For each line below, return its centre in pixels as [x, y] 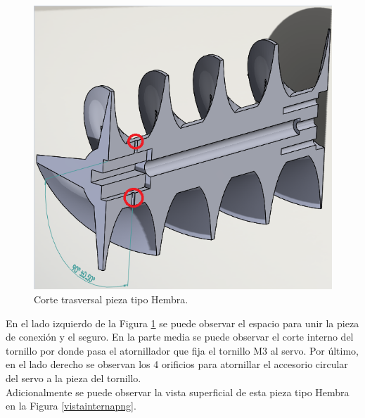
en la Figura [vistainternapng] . [71, 406]
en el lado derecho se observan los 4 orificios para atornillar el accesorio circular [177, 364]
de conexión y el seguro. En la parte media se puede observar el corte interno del [180, 337]
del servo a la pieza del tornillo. [73, 378]
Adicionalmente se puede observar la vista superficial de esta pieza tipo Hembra [178, 392]
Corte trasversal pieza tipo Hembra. [111, 299]
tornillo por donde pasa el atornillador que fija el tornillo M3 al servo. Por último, [182, 350]
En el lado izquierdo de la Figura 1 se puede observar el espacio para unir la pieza [182, 323]
